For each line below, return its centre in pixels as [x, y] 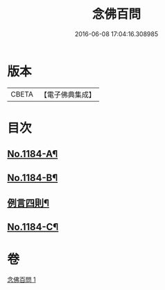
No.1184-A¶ [33, 154]
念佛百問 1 [21, 280]
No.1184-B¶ [33, 178]
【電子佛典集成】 [68, 95]
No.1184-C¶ [33, 227]
